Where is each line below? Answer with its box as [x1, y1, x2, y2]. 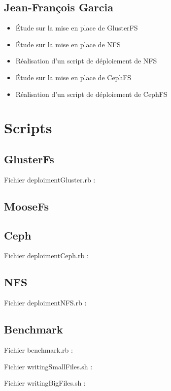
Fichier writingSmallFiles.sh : [4, 361, 93, 371]
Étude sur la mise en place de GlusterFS [15, 23, 138, 33]
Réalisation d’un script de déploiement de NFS [15, 56, 157, 66]
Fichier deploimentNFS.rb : [4, 298, 87, 308]
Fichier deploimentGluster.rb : [4, 174, 96, 184]
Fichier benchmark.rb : [4, 344, 73, 355]
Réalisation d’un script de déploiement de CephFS [15, 89, 168, 99]
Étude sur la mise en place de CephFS [15, 72, 132, 82]
